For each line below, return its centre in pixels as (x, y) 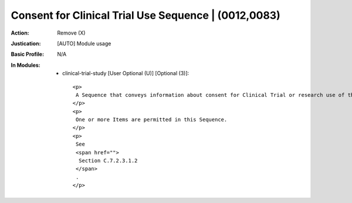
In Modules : (26, 65)
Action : (20, 33)
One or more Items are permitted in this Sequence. (151, 120)
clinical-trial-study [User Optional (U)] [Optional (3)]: (126, 73)
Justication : (26, 43)
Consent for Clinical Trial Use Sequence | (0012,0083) (146, 15)
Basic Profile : (27, 54)
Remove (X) (71, 33)
